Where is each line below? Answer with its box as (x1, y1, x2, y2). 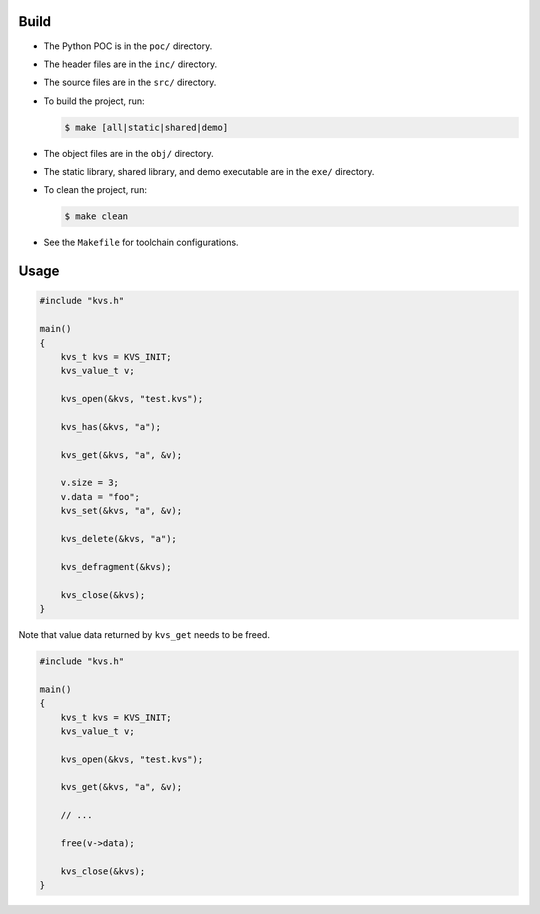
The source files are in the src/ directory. (43, 76, 217, 89)
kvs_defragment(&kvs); (60, 561, 172, 572)
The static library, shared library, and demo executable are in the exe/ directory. (43, 166, 375, 178)
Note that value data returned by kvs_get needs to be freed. (18, 628, 270, 640)
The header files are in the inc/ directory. (43, 58, 218, 70)
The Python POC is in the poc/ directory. (43, 40, 213, 52)
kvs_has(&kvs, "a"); (60, 421, 162, 432)
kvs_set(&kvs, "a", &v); (60, 505, 183, 517)
